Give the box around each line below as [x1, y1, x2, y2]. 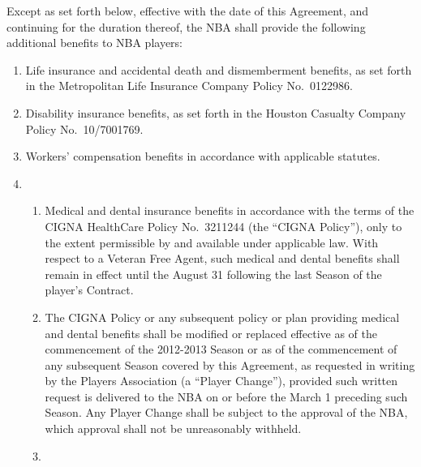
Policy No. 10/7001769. [25, 120, 144, 137]
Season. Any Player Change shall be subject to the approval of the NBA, [45, 404, 408, 421]
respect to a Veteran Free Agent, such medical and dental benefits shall [45, 250, 400, 267]
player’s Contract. [45, 281, 134, 298]
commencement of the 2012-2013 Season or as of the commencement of [45, 341, 397, 358]
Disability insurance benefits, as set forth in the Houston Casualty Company [25, 104, 406, 121]
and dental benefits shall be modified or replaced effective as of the [45, 324, 377, 341]
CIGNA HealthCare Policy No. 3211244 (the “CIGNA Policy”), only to [45, 217, 402, 234]
